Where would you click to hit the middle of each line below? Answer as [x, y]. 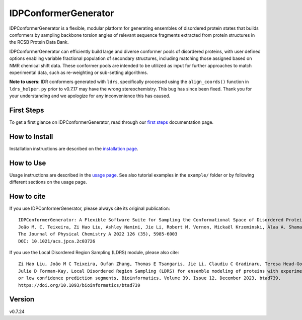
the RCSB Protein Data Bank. [39, 42]
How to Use [28, 163]
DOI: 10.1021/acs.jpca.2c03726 [57, 241]
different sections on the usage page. [48, 182]
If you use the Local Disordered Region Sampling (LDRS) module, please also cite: [94, 253]
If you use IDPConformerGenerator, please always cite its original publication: [90, 208]
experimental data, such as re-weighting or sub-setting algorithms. [79, 72]
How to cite [27, 196]
